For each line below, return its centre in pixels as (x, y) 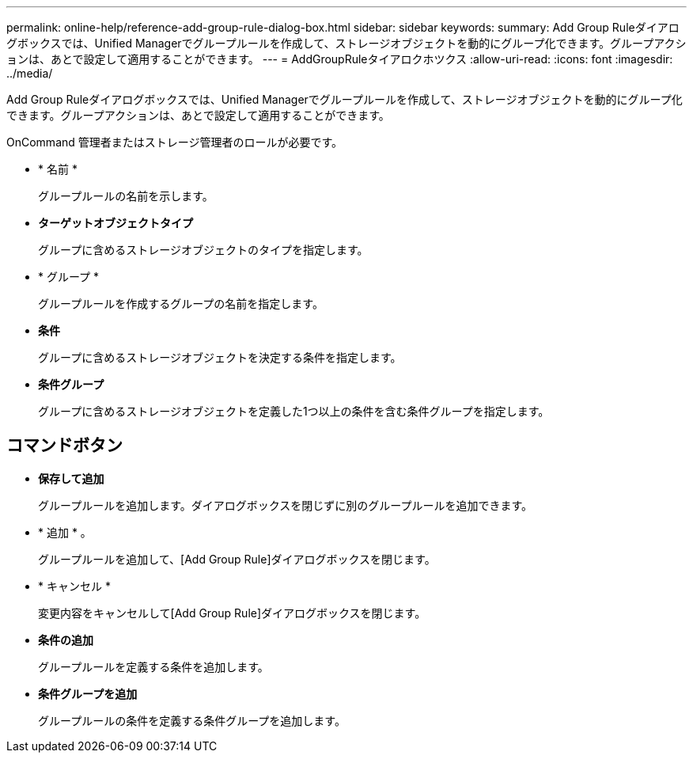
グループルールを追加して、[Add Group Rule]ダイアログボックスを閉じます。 (237, 559)
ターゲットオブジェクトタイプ (116, 223)
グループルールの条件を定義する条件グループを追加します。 (192, 720)
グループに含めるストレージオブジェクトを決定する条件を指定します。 (220, 357)
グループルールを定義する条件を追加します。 (153, 666)
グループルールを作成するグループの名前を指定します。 (181, 304)
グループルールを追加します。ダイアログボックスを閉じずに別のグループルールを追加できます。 (286, 505)
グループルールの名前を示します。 (126, 196)
